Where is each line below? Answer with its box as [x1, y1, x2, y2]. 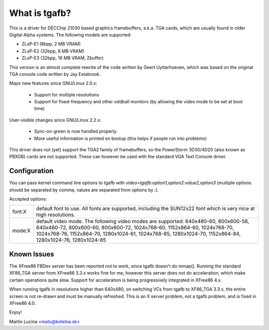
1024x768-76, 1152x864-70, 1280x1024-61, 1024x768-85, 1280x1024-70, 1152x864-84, [36, 230, 241, 237]
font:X [12, 208, 27, 215]
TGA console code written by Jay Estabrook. [9, 71, 101, 77]
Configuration [9, 167, 54, 175]
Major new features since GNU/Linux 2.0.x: [9, 80, 98, 86]
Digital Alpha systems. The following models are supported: [9, 31, 132, 37]
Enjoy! [9, 310, 22, 316]
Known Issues [9, 250, 54, 258]
